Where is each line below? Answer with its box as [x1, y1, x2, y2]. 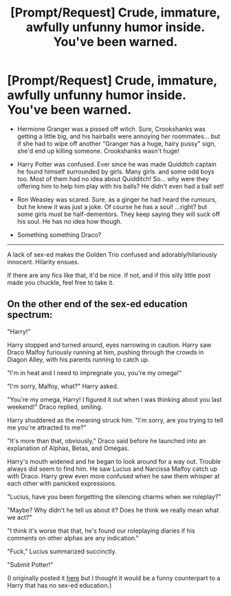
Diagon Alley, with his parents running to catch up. [7, 355, 150, 363]
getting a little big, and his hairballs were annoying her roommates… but [16, 132, 221, 140]
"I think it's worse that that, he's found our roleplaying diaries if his [7, 526, 195, 535]
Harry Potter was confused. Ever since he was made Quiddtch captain [16, 160, 217, 168]
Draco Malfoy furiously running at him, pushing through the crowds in [7, 348, 204, 356]
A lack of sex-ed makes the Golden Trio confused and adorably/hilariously [7, 250, 218, 259]
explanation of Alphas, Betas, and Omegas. [7, 444, 129, 452]
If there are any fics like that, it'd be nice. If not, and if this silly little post [7, 270, 211, 279]
